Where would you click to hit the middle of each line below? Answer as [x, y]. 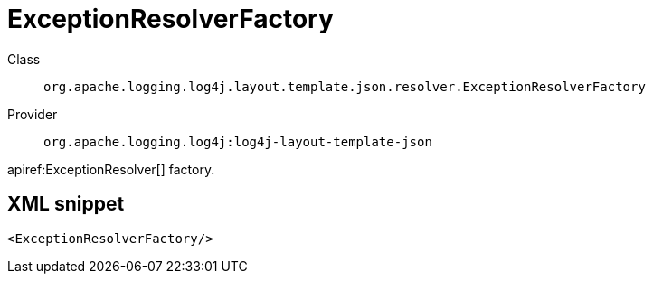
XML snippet [66, 204]
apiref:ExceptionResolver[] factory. [111, 169]
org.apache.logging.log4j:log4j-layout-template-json [238, 141]
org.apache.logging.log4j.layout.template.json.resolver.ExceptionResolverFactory [345, 86]
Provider [33, 114]
